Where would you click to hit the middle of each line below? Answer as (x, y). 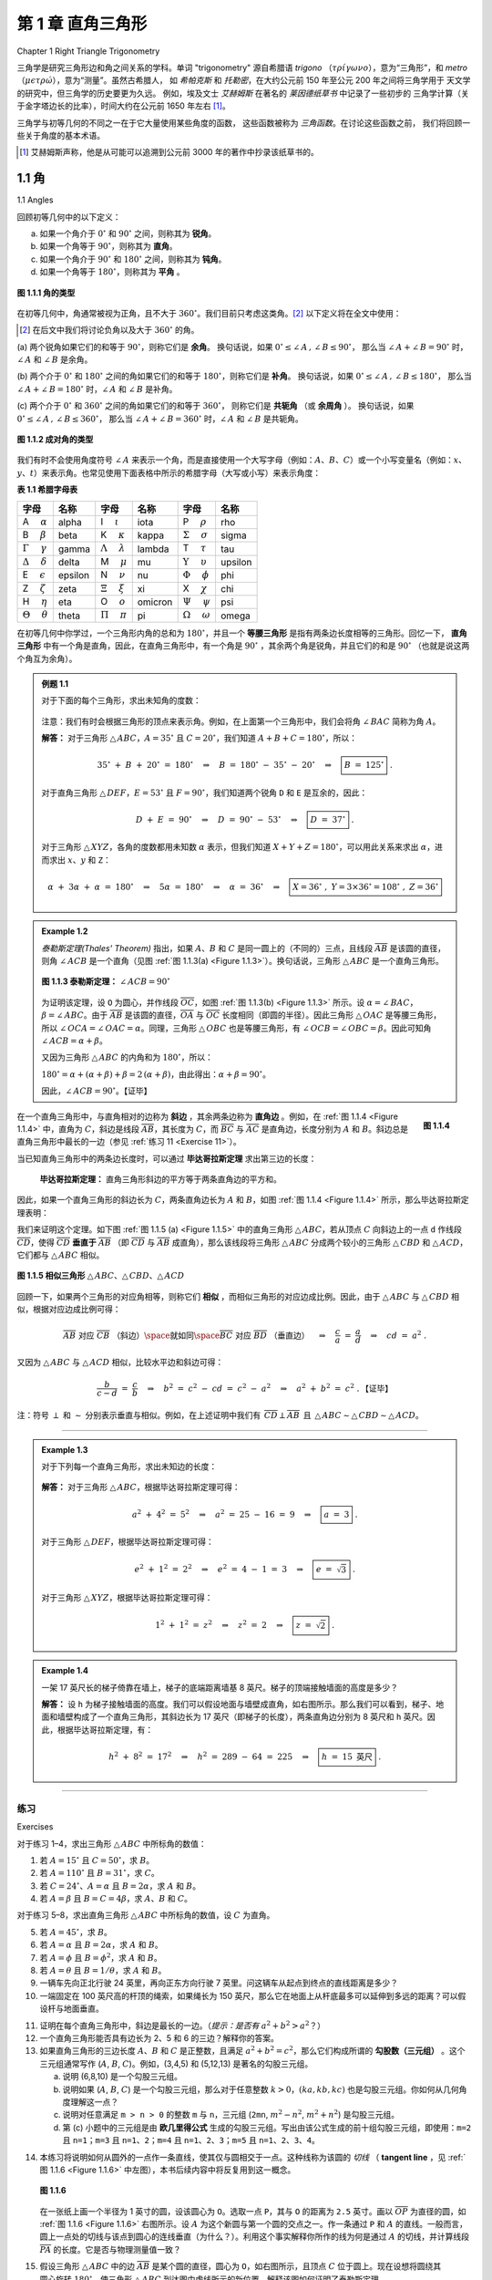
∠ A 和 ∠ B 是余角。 (55, 359)
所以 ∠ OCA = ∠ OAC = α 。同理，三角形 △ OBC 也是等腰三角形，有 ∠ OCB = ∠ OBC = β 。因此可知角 (236, 1028)
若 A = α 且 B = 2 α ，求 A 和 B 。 (101, 1945)
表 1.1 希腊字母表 (47, 490)
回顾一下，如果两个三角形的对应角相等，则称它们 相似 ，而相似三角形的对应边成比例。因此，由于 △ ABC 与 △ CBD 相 (238, 1296)
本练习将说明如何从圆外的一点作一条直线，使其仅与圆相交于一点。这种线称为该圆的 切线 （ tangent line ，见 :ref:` (253, 2157)
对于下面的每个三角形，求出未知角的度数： (121, 700)
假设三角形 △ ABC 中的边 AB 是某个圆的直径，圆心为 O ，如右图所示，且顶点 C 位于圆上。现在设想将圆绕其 (241, 2266)
